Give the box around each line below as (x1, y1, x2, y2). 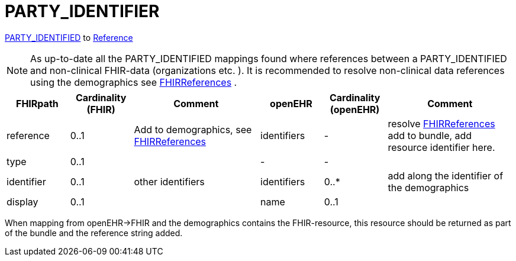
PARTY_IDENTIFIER (5, 1, 160, 21)
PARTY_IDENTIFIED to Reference (5, 32, 133, 43)
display (7, 195, 38, 208)
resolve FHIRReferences (388, 117, 495, 130)
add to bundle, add (388, 129, 472, 141)
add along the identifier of (388, 169, 504, 182)
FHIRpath (16, 97, 59, 109)
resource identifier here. (388, 141, 495, 153)
